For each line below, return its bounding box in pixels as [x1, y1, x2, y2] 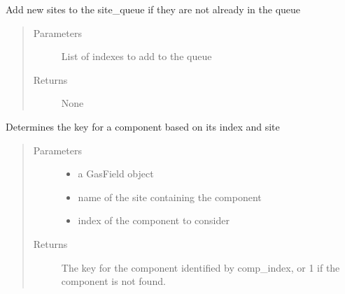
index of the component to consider [78, 213, 230, 228]
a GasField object [78, 166, 154, 181]
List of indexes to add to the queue [61, 49, 212, 64]
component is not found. [61, 274, 166, 288]
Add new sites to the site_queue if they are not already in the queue [6, 2, 301, 16]
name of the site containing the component [78, 189, 262, 204]
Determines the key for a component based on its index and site [6, 119, 280, 133]
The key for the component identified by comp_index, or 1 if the [61, 260, 340, 274]
